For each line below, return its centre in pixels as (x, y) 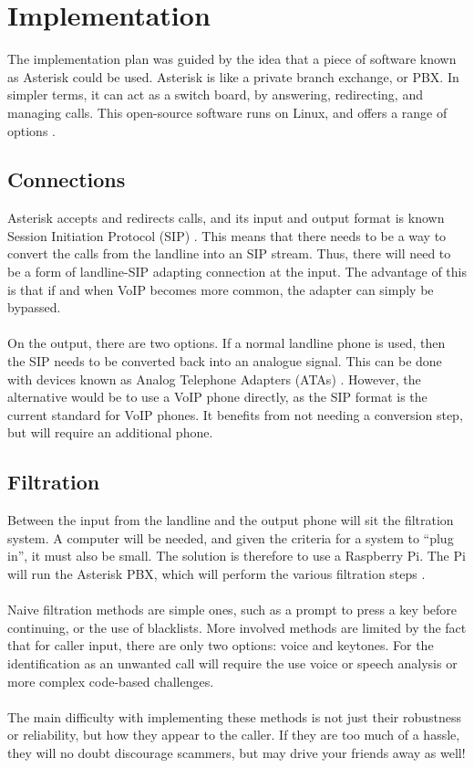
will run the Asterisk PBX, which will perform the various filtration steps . (216, 573)
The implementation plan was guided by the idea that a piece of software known (232, 59)
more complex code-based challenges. (111, 681)
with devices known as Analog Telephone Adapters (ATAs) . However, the (214, 379)
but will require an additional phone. (110, 432)
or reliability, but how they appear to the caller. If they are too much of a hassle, (234, 735)
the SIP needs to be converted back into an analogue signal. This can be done (225, 361)
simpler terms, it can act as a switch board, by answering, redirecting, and (215, 95)
